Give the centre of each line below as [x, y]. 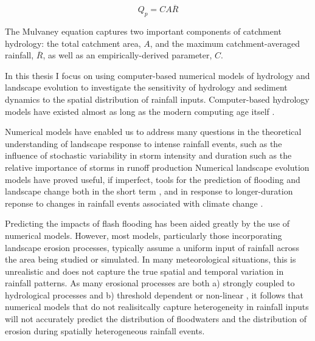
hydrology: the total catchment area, [73, 43]
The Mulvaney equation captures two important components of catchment [143, 31]
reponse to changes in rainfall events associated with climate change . [134, 203]
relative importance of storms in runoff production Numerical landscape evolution [157, 167]
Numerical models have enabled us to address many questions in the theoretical [153, 132]
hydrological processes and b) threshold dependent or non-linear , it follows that [154, 294]
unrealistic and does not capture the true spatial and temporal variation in [144, 271]
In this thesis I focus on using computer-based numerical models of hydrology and [157, 75]
